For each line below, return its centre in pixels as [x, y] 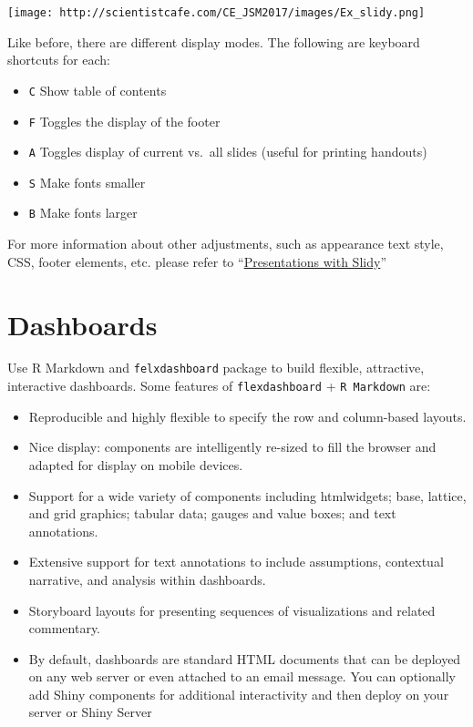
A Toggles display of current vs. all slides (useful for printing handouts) [228, 152]
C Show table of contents [98, 90]
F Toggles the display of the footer [124, 121]
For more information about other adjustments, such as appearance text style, [226, 244]
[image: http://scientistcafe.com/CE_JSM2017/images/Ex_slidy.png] [216, 13]
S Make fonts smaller [87, 182]
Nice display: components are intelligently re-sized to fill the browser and [232, 447]
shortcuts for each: [59, 60]
